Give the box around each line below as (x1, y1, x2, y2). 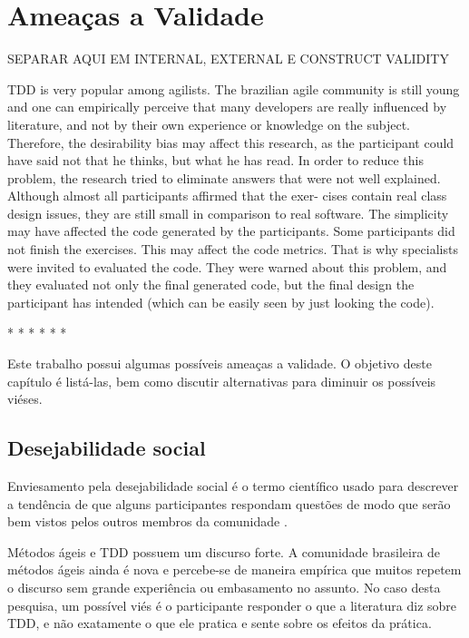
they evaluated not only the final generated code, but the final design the (7, 275, 415, 294)
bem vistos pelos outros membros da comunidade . (7, 512, 288, 531)
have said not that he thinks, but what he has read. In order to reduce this (7, 151, 424, 170)
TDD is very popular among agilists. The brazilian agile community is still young (7, 79, 460, 98)
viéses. (7, 389, 43, 408)
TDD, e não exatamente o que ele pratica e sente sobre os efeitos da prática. (7, 613, 432, 633)
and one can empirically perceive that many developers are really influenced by (7, 97, 447, 116)
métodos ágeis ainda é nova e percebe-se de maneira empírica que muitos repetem (7, 560, 462, 579)
